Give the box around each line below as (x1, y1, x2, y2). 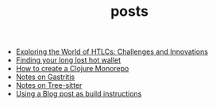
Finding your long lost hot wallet (15, 55, 121, 65)
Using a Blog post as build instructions (15, 89, 142, 99)
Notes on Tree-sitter (15, 81, 83, 90)
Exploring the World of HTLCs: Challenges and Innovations (15, 47, 209, 57)
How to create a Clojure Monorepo (15, 64, 129, 74)
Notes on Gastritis (15, 72, 75, 81)
